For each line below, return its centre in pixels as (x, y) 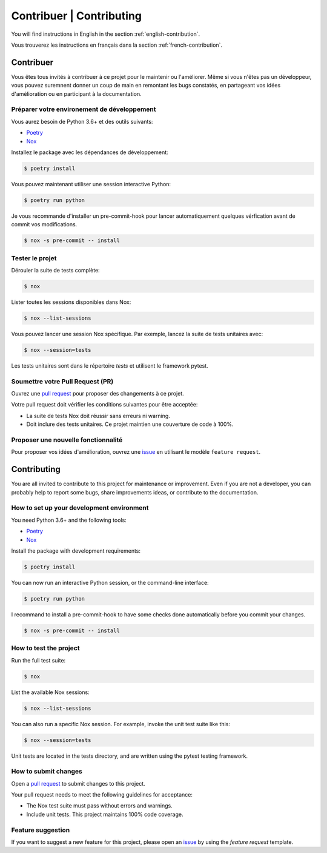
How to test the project (45, 648)
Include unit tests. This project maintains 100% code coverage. (105, 814)
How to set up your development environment (80, 508)
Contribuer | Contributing (77, 16)
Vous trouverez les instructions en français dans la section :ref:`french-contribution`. (117, 45)
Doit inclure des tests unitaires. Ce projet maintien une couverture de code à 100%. (130, 424)
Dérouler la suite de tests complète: (55, 270)
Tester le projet (34, 258)
